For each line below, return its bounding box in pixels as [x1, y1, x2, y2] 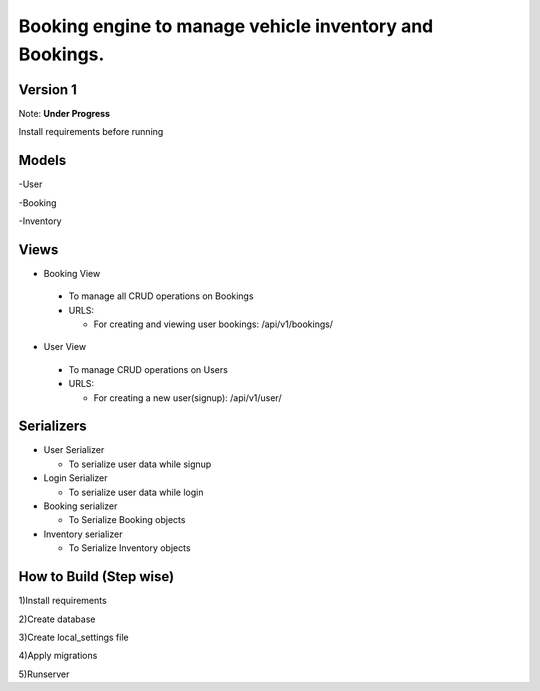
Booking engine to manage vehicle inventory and [18, 15, 434, 37]
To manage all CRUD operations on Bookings [68, 290, 254, 302]
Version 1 [18, 81, 77, 98]
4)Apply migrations [18, 650, 98, 662]
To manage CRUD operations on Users [68, 363, 229, 375]
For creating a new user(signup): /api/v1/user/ [93, 391, 282, 404]
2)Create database [18, 613, 96, 625]
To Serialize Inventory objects [68, 542, 191, 554]
